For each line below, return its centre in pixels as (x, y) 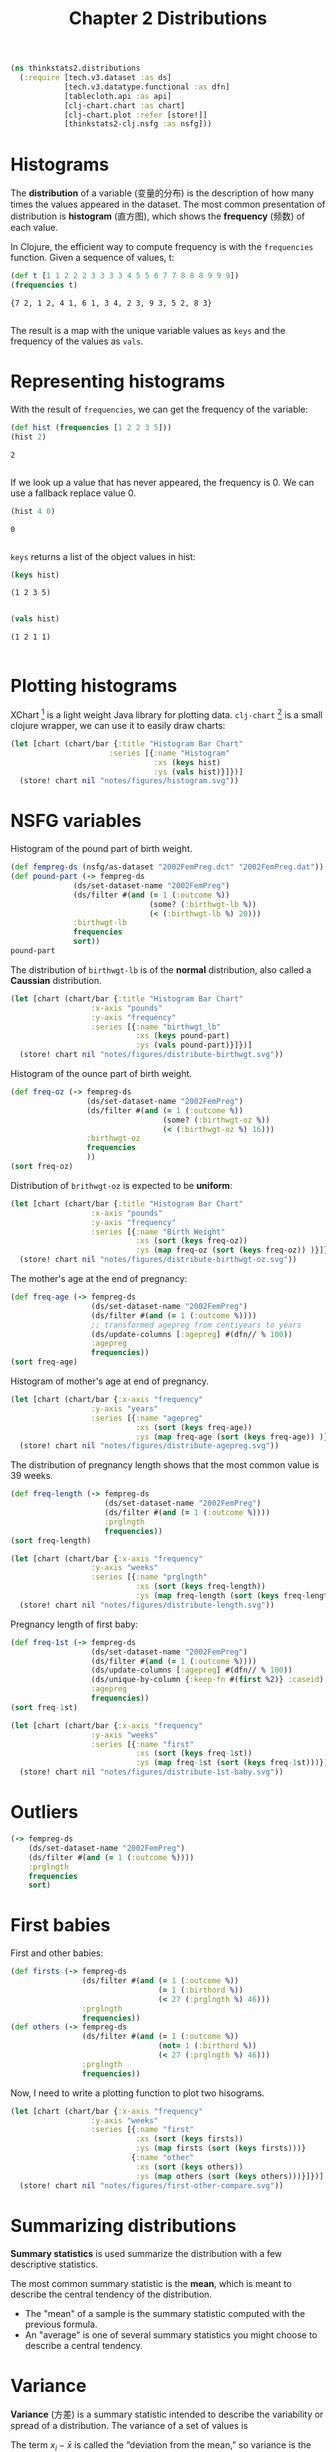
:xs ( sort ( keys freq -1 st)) (194, 1753)
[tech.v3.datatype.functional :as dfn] (146, 87)
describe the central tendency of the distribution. (111, 2294)
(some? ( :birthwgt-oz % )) (216, 1120)
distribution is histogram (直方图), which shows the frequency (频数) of (158, 216)
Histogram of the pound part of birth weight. (101, 849)
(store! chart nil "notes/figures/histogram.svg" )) (129, 781)
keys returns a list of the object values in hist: (103, 556)
